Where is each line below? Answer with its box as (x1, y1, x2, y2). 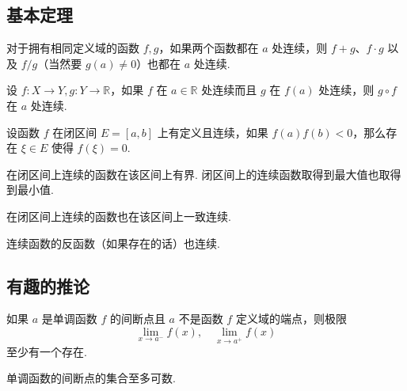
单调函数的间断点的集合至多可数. (6, 370, 176, 386)
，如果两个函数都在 (158, 40, 259, 56)
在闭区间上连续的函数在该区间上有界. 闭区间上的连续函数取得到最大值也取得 (6, 165, 401, 182)
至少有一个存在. (6, 343, 87, 359)
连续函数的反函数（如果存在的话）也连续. (6, 234, 220, 251)
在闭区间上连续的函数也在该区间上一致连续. (6, 207, 231, 224)
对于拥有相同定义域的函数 (6, 40, 139, 56)
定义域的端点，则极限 (235, 310, 347, 327)
